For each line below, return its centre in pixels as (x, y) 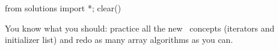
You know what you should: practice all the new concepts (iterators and (140, 28)
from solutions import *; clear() (63, 8)
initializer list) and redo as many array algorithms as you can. (119, 40)
